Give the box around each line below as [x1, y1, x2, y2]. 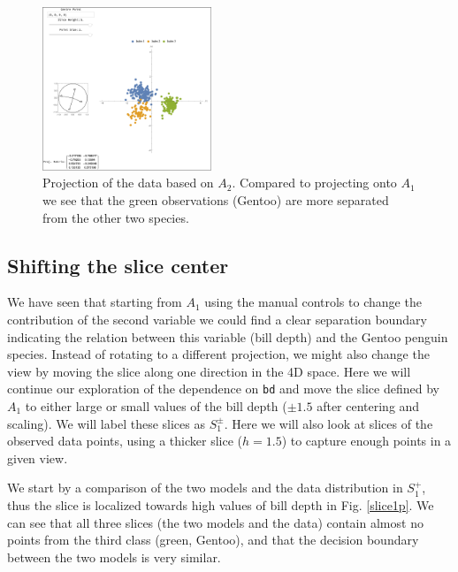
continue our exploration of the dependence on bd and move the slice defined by [7, 379, 439, 398]
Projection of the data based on [42, 173, 214, 192]
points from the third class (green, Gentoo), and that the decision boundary [7, 530, 419, 549]
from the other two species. [42, 208, 189, 226]
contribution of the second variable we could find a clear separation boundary [7, 310, 427, 328]
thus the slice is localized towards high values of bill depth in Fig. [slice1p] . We [7, 496, 434, 514]
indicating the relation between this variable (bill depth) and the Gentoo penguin [7, 327, 448, 346]
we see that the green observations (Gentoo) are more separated [42, 191, 389, 210]
